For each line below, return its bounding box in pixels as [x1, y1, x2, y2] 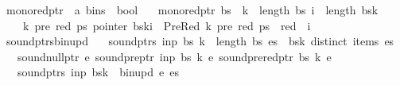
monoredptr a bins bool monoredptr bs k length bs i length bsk [6, 2, 379, 17]
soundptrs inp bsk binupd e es [17, 64, 180, 80]
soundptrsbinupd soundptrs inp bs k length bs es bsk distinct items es [6, 33, 394, 49]
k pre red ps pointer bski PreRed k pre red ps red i [22, 17, 311, 33]
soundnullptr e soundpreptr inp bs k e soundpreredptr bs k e [17, 48, 332, 64]
